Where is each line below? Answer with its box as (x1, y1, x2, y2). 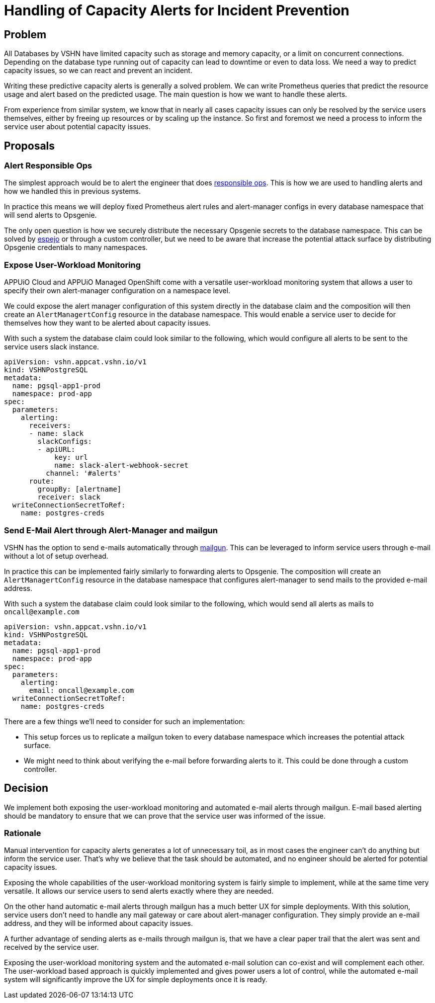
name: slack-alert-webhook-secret (54, 461, 188, 470)
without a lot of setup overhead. (4, 551, 108, 560)
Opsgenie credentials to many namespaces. (4, 243, 148, 252)
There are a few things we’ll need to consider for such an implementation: (4, 717, 245, 726)
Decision (4, 782, 49, 795)
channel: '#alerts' (46, 469, 122, 478)
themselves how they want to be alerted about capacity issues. (4, 319, 211, 328)
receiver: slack (37, 493, 100, 501)
